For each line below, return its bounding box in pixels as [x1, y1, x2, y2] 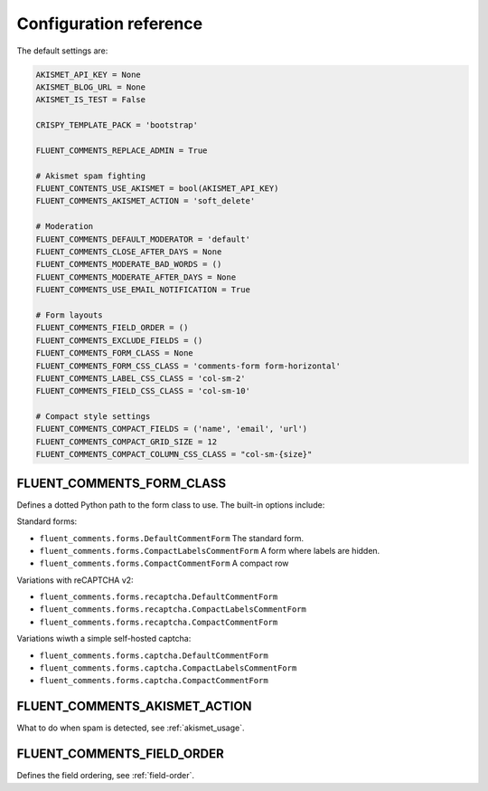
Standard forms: [16, 516, 78, 527]
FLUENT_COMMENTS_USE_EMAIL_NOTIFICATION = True [35, 285, 250, 295]
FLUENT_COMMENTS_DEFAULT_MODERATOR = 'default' [35, 233, 250, 244]
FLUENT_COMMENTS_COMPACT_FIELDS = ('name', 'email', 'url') [35, 424, 308, 434]
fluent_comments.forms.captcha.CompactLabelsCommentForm [39, 663, 297, 673]
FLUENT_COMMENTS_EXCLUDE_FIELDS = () [35, 335, 203, 346]
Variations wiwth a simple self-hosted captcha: [16, 634, 192, 644]
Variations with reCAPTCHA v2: [16, 575, 135, 586]
